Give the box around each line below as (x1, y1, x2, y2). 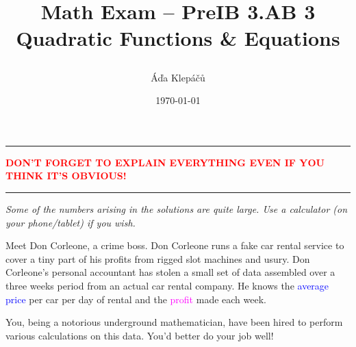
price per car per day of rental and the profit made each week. (5, 292, 266, 306)
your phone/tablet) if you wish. (5, 215, 136, 229)
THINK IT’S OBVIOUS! (5, 168, 127, 183)
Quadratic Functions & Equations (16, 24, 340, 52)
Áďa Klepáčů (151, 70, 205, 84)
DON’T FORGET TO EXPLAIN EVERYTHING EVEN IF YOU (5, 155, 325, 169)
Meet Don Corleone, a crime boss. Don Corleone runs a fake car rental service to (5, 238, 344, 253)
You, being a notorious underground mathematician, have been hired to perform (5, 315, 343, 329)
